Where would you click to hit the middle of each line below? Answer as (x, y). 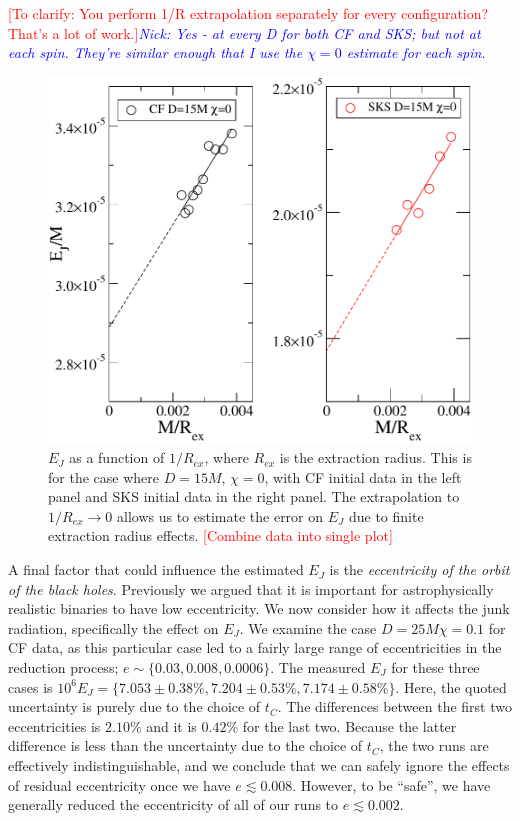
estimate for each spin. (416, 52)
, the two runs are (434, 745)
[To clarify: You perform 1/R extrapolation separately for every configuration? (248, 13)
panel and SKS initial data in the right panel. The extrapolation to (254, 496)
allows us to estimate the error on (220, 515)
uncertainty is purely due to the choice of (134, 706)
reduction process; (63, 667)
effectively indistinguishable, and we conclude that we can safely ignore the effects (259, 764)
